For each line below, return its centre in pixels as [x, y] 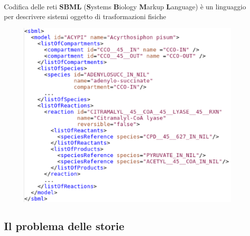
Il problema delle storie [64, 225]
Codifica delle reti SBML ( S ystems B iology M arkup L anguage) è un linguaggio [125, 6]
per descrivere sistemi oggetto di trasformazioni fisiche [85, 16]
